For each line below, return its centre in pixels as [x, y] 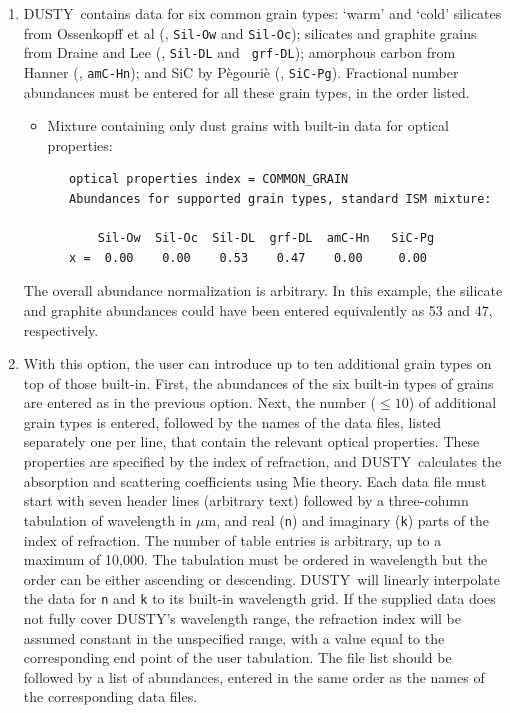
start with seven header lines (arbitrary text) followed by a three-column [246, 500]
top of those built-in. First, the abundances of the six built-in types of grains [258, 382]
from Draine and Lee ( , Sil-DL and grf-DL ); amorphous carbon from [239, 52]
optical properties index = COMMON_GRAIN [209, 179]
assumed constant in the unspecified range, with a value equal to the [234, 637]
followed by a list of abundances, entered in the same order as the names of [254, 676]
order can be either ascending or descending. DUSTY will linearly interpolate [262, 578]
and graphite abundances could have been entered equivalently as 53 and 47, [258, 309]
